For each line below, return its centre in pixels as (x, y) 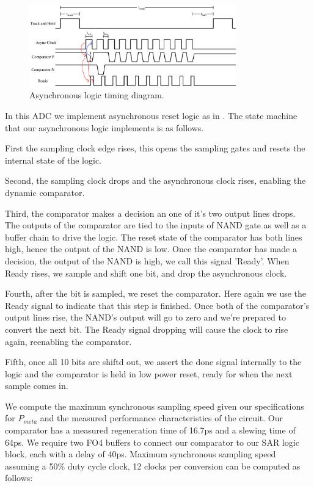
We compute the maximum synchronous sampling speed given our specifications (155, 406)
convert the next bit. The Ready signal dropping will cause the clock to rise (147, 329)
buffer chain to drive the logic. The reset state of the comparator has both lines (154, 237)
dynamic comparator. (45, 192)
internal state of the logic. (53, 160)
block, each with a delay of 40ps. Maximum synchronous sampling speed (141, 454)
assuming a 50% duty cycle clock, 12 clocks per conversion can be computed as (153, 466)
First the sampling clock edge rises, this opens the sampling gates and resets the (155, 148)
